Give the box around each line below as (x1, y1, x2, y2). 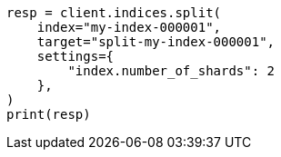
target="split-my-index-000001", (36, 34, 276, 49)
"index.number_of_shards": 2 (67, 64, 276, 78)
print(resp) (6, 107, 91, 122)
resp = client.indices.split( (6, 5, 222, 20)
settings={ (36, 49, 115, 64)
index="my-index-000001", (36, 20, 222, 34)
